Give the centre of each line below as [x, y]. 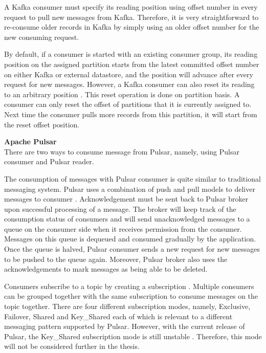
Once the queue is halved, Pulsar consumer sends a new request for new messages [132, 249]
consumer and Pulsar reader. [49, 161]
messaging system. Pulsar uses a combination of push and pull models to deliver [130, 189]
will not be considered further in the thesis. [72, 346]
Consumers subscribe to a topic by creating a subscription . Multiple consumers [129, 286]
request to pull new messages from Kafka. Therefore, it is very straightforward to [131, 17]
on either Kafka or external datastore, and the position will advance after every [129, 74]
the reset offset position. [42, 124]
